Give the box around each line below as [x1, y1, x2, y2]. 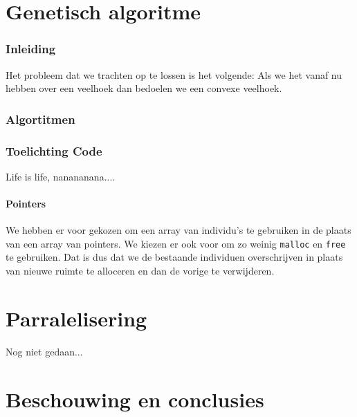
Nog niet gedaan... [6, 344, 83, 358]
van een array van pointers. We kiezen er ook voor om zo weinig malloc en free [6, 236, 346, 250]
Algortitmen [6, 110, 75, 127]
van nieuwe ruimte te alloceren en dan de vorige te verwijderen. [6, 263, 275, 278]
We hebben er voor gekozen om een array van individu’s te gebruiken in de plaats [6, 223, 351, 237]
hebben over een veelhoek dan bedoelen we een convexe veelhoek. [6, 81, 282, 95]
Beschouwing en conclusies [6, 384, 264, 413]
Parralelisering [6, 304, 147, 332]
